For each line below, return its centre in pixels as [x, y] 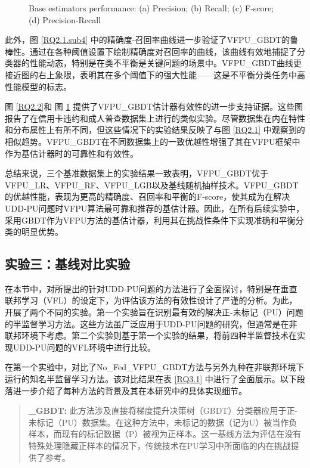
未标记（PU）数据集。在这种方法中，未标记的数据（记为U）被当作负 [163, 422]
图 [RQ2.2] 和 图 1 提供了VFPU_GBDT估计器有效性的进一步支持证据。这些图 [154, 106]
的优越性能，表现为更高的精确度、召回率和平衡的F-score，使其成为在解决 [148, 196]
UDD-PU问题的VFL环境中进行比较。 [84, 347]
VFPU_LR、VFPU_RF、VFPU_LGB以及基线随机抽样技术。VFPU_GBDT [152, 185]
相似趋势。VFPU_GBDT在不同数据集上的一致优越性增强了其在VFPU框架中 [153, 141]
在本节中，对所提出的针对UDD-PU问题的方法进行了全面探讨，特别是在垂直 [151, 288]
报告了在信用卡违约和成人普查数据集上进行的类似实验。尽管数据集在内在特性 [155, 118]
